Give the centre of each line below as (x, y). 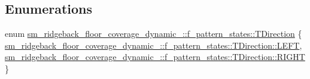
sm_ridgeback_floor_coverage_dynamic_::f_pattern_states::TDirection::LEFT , (154, 45)
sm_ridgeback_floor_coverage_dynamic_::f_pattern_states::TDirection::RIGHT (155, 57)
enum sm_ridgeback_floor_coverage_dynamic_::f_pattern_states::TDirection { (154, 34)
